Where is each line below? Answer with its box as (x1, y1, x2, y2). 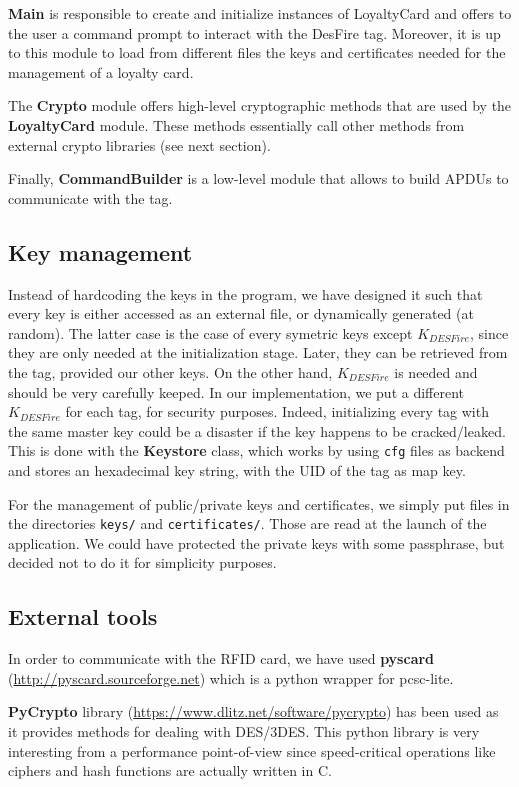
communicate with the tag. (8, 187, 173, 208)
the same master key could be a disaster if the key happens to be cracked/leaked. (8, 420, 506, 441)
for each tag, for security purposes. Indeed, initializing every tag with (65, 401, 489, 422)
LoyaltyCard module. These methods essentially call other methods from (8, 114, 465, 135)
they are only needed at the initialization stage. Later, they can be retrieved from (8, 342, 508, 363)
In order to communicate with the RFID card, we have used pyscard (8, 648, 435, 669)
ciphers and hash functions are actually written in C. (8, 760, 332, 781)
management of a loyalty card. (8, 61, 194, 82)
